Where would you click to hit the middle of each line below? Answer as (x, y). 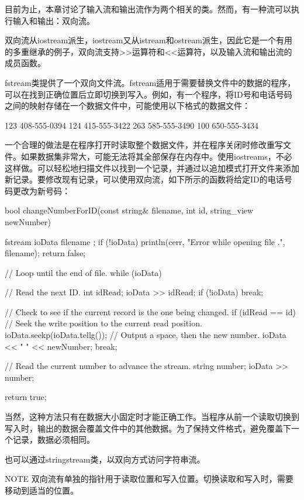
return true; (26, 397)
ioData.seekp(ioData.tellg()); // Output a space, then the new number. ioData (146, 335)
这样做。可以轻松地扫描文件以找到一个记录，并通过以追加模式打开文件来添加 (152, 168)
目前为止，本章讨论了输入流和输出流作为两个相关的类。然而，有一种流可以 (148, 9)
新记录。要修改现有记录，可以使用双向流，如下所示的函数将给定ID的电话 (144, 179)
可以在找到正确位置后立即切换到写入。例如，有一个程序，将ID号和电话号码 (148, 94)
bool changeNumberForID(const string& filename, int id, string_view (129, 210)
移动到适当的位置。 (42, 490)
